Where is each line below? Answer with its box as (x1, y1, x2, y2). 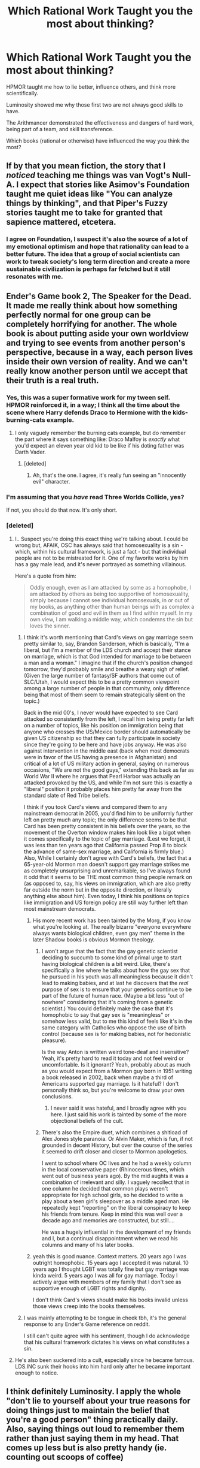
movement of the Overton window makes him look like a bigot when (23, 829, 191, 836)
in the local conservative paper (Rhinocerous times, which (41, 1165, 185, 1173)
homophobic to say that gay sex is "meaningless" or (41, 1011, 170, 1018)
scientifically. (6, 89, 39, 96)
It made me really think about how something (6, 300, 178, 310)
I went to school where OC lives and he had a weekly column (41, 1159, 192, 1167)
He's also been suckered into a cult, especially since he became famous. (14, 1356, 195, 1364)
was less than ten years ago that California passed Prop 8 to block (23, 841, 187, 848)
